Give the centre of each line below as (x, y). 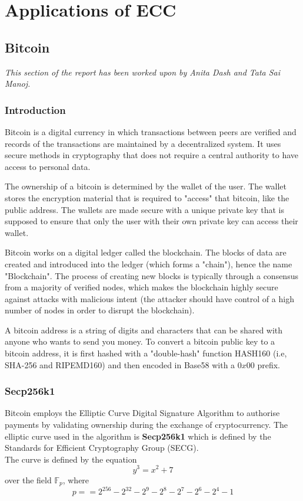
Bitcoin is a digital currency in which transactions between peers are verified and (151, 131)
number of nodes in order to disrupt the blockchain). (100, 310)
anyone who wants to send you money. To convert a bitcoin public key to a (140, 341)
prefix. (269, 364)
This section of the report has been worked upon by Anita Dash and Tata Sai (143, 72)
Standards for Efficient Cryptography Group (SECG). (102, 448)
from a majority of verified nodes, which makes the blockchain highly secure (141, 287)
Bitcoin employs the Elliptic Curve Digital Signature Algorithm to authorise (142, 413)
